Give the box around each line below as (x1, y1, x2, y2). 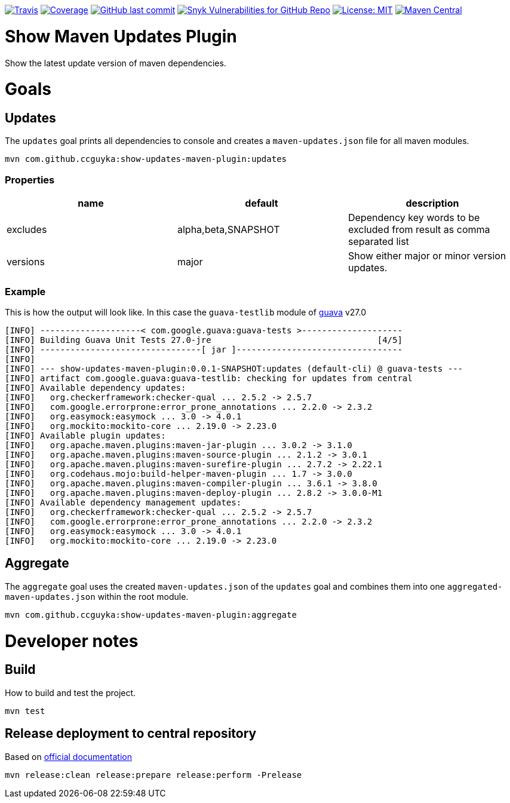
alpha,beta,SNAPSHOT (177, 223, 280, 236)
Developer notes (5, 630, 139, 651)
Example (5, 285, 46, 298)
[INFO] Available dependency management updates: (5, 497, 242, 507)
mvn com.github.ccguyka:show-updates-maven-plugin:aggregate (5, 609, 297, 620)
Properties (5, 173, 55, 186)
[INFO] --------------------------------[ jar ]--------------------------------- (5, 344, 403, 354)
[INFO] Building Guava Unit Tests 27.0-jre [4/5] (5, 335, 403, 345)
